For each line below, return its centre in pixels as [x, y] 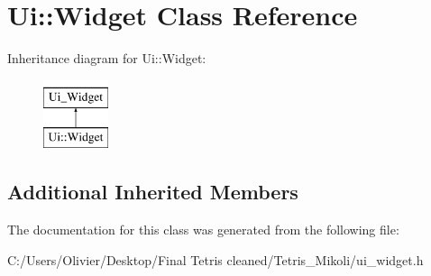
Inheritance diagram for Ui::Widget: [107, 58]
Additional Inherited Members [153, 192]
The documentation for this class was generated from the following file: [203, 230]
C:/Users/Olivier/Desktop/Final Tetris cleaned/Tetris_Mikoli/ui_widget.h [215, 259]
